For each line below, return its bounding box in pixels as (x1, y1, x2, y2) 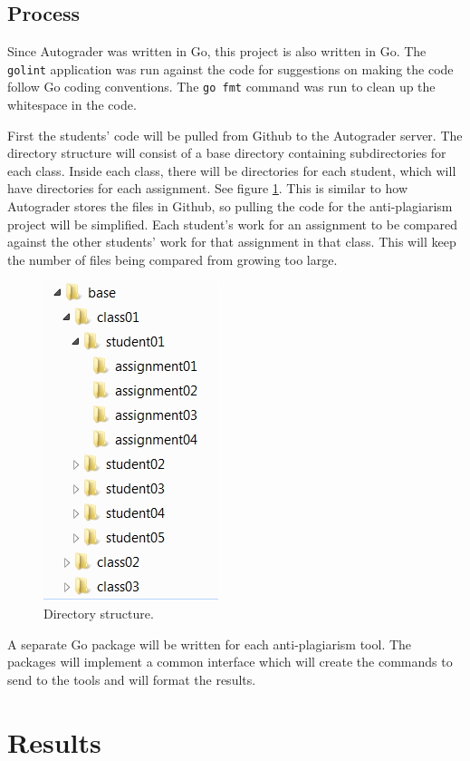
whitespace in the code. (7, 95, 137, 114)
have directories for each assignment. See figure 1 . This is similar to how (7, 179, 408, 198)
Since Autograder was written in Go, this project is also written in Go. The (7, 42, 427, 61)
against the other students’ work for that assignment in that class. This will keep (7, 232, 456, 251)
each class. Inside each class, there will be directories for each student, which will (7, 161, 456, 180)
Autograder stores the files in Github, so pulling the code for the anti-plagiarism (7, 197, 453, 216)
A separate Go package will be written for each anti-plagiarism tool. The (7, 634, 412, 653)
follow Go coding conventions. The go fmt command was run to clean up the (7, 77, 436, 96)
